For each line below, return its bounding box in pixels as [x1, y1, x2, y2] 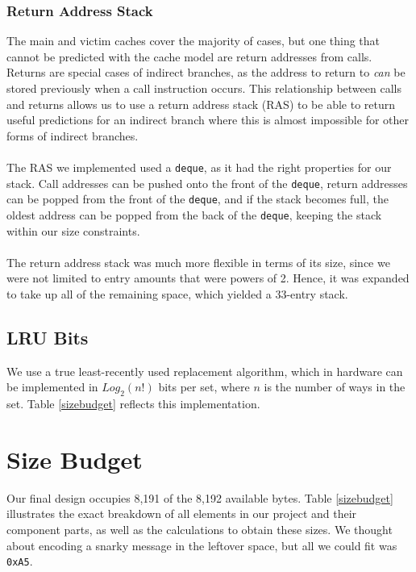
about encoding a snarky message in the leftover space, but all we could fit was [6, 537, 397, 553]
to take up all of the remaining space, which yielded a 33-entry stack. [6, 285, 348, 302]
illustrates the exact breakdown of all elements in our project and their [6, 505, 357, 522]
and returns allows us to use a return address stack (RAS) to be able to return [6, 95, 396, 112]
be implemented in [6, 378, 98, 395]
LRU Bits [6, 324, 89, 349]
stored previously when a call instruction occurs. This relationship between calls [6, 80, 401, 96]
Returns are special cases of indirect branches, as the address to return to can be [6, 64, 406, 81]
